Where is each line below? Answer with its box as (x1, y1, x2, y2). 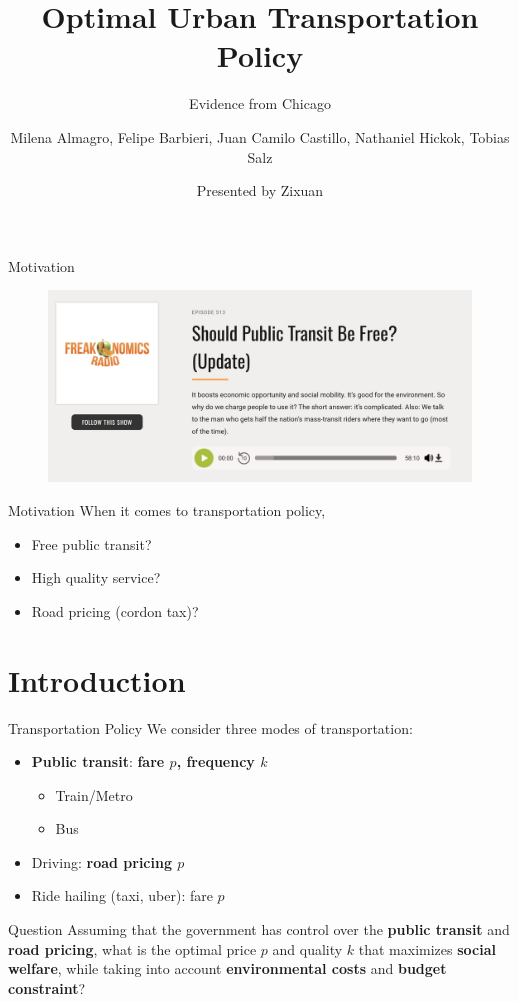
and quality (272, 938, 343, 959)
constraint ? (8, 977, 86, 998)
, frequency (176, 751, 255, 772)
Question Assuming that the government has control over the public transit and (8, 919, 510, 940)
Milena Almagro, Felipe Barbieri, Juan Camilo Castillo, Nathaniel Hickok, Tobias (10, 126, 510, 147)
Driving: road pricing (31, 851, 172, 872)
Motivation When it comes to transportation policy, (8, 500, 326, 520)
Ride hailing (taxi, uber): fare (31, 885, 213, 906)
